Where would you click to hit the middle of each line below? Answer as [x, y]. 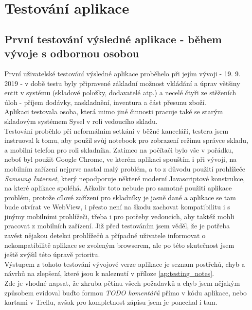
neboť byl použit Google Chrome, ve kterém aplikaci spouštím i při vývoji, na [121, 159]
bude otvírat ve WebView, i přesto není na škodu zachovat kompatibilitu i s [117, 207]
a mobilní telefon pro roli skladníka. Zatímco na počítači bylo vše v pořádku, [119, 149]
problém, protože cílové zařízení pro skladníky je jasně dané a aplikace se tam [120, 197]
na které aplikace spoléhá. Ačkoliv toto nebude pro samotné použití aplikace [118, 188]
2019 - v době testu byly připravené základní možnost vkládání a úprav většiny [122, 83]
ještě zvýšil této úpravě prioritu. [52, 254]
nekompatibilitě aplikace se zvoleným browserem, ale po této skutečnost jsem [119, 245]
